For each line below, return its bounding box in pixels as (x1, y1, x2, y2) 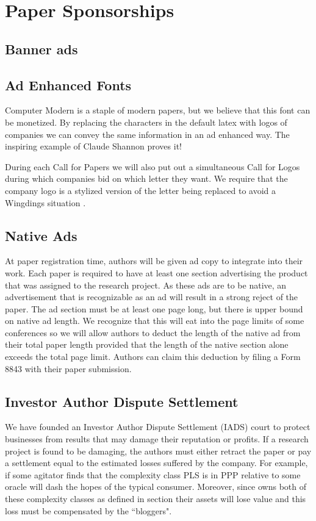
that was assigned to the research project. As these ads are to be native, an (5, 278, 287, 291)
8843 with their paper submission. (5, 362, 132, 375)
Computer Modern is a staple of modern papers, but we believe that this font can (5, 104, 311, 117)
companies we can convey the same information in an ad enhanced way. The (5, 128, 290, 140)
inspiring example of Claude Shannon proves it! (5, 140, 182, 153)
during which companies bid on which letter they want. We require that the (5, 172, 288, 185)
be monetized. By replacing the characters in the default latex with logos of (5, 115, 287, 128)
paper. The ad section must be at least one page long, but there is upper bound (5, 302, 303, 315)
